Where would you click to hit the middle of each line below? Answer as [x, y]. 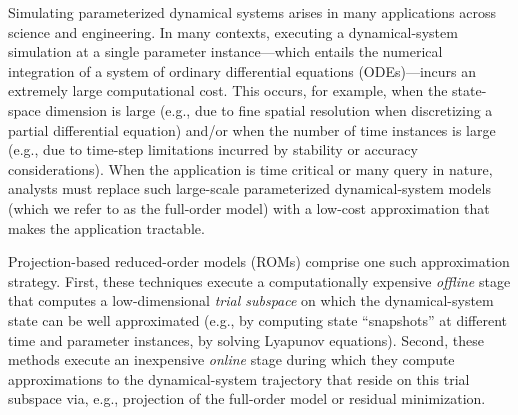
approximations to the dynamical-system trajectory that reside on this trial [239, 378]
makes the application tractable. [106, 227]
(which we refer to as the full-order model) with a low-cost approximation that [249, 207]
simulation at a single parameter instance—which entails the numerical [225, 51]
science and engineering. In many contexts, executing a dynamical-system [233, 31]
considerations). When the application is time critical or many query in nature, [250, 168]
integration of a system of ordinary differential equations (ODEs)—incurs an [242, 70]
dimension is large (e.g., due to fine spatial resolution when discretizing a [269, 109]
